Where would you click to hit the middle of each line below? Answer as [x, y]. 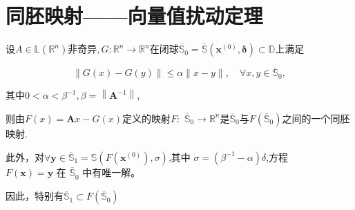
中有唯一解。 [112, 172]
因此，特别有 [35, 196]
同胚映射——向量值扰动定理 [134, 16]
